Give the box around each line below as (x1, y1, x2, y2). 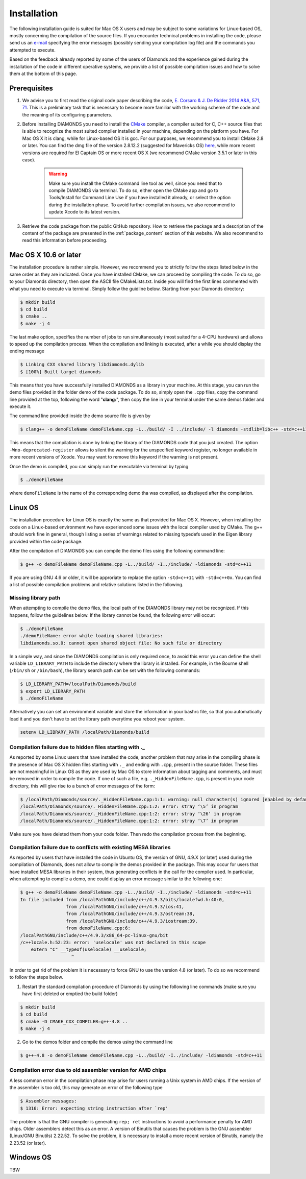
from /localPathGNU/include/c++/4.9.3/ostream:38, (65, 911, 195, 917)
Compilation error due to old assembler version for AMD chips (9, 1067, 166, 1074)
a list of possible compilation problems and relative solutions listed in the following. (9, 582, 184, 588)
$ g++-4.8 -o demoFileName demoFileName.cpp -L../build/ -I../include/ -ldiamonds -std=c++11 (20, 1052, 263, 1058)
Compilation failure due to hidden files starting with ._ (9, 743, 145, 751)
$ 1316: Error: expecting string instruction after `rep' (20, 1105, 168, 1111)
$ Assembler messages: (20, 1098, 77, 1104)
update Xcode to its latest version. (48, 209, 121, 215)
